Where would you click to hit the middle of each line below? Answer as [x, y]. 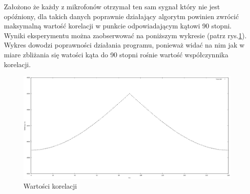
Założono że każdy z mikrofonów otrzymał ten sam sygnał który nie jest [112, 6]
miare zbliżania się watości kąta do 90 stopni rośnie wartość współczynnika [116, 54]
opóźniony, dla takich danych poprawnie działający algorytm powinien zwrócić [121, 16]
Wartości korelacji [50, 185]
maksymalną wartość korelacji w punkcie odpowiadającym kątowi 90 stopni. [118, 26]
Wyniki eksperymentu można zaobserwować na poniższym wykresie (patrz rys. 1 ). [125, 35]
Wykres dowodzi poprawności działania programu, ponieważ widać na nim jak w [124, 45]
